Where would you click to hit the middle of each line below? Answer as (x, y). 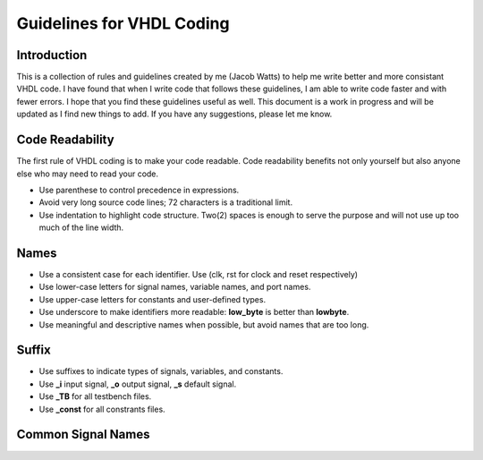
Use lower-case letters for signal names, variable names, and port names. (175, 287)
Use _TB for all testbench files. (95, 396)
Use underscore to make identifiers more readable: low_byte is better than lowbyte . (194, 312)
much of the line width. (81, 227)
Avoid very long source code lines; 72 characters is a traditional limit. (166, 202)
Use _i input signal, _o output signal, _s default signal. (138, 384)
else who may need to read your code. (88, 174)
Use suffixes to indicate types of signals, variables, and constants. (161, 371)
